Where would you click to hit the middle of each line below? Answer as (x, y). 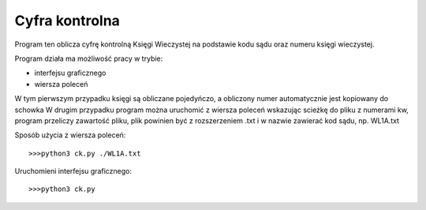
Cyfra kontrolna (67, 21)
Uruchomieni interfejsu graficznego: (73, 171)
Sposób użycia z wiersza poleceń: (70, 135)
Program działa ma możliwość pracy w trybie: (89, 58)
